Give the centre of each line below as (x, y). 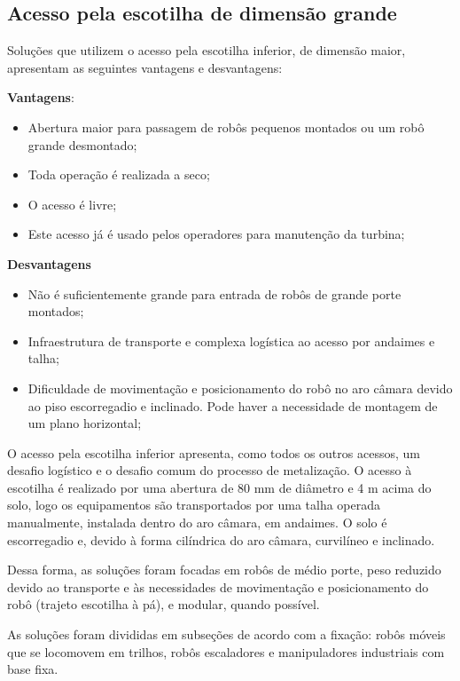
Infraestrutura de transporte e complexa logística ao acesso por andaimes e (231, 340)
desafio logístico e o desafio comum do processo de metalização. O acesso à (210, 470)
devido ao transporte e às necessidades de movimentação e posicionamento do (218, 586)
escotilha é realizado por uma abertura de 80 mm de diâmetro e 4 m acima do (219, 487)
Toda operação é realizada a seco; (119, 174)
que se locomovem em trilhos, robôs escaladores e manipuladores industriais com (226, 651)
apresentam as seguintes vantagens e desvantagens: (145, 67)
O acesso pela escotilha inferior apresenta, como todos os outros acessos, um (214, 452)
